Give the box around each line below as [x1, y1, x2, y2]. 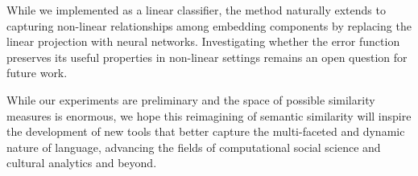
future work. [6, 64, 68, 81]
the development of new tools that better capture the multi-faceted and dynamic [6, 123, 405, 140]
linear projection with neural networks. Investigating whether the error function [6, 33, 400, 50]
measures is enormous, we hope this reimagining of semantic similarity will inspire [6, 107, 412, 124]
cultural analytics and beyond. [6, 154, 157, 171]
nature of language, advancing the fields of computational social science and [6, 138, 381, 155]
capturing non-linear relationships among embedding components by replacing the [6, 17, 412, 34]
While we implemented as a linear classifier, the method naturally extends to [6, 2, 386, 18]
